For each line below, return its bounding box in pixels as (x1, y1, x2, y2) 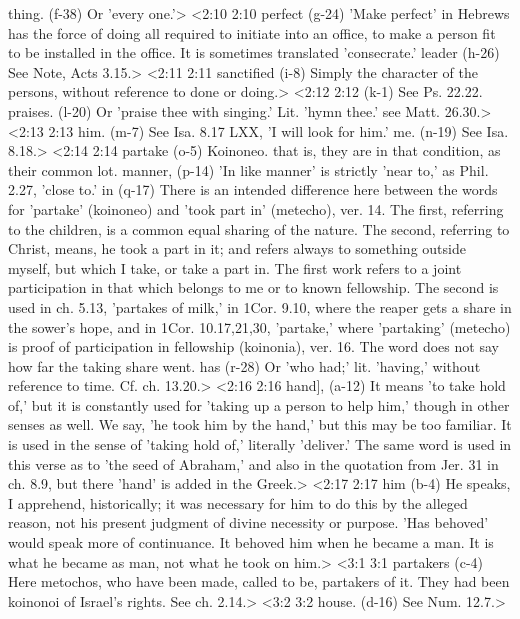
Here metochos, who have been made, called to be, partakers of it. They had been (8, 571, 510, 592)
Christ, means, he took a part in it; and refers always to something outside (8, 238, 466, 259)
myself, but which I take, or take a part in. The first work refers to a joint (8, 257, 462, 278)
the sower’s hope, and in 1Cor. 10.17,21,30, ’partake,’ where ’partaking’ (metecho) (8, 316, 511, 337)
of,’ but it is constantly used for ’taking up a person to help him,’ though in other (8, 394, 510, 415)
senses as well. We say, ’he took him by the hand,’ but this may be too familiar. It (8, 414, 512, 435)
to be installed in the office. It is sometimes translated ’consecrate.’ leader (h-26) (8, 42, 500, 63)
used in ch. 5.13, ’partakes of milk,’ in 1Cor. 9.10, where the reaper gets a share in (8, 296, 512, 317)
